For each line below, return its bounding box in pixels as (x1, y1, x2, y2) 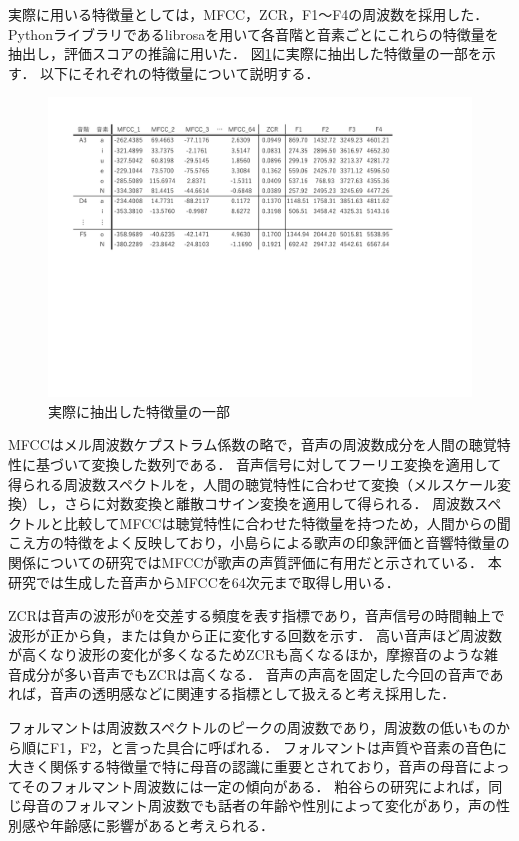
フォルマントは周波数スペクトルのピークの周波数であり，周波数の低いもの (8, 717, 496, 738)
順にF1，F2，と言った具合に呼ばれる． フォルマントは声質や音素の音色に (21, 736, 507, 757)
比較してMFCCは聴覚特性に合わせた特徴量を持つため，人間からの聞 (63, 512, 511, 533)
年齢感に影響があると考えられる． (49, 815, 274, 836)
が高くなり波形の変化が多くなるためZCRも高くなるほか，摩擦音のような (8, 644, 485, 665)
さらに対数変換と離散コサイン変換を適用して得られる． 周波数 (63, 493, 475, 514)
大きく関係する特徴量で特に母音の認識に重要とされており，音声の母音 (8, 756, 469, 777)
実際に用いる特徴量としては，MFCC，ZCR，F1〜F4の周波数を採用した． (8, 4, 489, 24)
